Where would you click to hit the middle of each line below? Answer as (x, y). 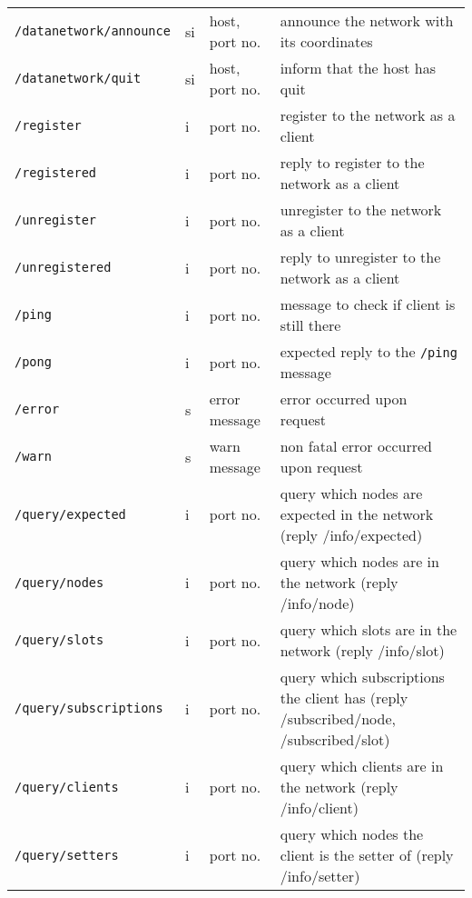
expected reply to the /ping (369, 351)
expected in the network (357, 514)
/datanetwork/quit (78, 78)
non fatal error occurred (356, 446)
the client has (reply (344, 698)
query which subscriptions (362, 677)
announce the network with (367, 20)
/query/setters (67, 855)
